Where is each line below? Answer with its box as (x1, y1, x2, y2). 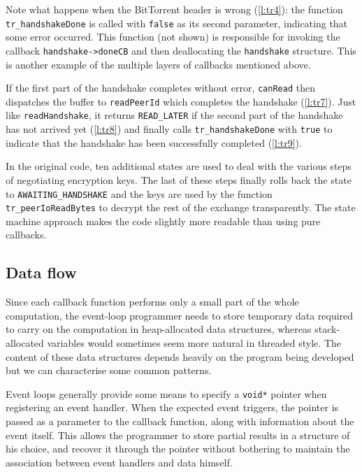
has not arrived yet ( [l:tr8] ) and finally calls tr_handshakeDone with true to (6, 122, 333, 136)
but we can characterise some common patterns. (6, 363, 212, 378)
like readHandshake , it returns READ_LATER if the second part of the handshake (6, 108, 343, 122)
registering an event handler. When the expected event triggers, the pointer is (6, 400, 339, 415)
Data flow (6, 262, 77, 283)
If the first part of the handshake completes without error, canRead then (6, 80, 315, 95)
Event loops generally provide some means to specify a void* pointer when (6, 386, 327, 401)
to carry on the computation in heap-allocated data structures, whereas (6, 322, 312, 336)
